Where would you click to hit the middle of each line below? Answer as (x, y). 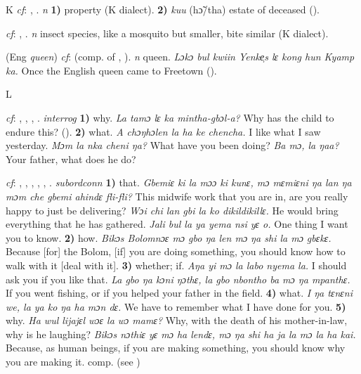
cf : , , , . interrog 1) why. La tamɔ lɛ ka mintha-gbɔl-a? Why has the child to (170, 117)
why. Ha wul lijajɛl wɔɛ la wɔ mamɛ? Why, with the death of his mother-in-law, (177, 320)
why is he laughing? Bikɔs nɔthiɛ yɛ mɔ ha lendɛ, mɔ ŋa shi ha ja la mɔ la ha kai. (181, 334)
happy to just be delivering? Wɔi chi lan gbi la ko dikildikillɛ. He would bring (172, 210)
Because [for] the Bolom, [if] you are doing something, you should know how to (176, 251)
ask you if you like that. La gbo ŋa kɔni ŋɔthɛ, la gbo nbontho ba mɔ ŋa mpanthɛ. (178, 279)
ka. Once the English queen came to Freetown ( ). (111, 70)
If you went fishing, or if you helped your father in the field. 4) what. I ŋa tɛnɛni (179, 293)
